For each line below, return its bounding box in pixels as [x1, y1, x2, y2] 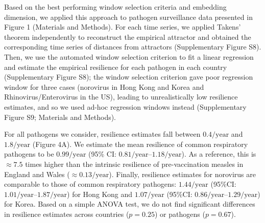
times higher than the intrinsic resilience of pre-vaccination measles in [25, 158, 244, 169]
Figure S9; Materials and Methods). [4, 111, 116, 122]
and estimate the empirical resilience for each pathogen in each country [4, 61, 227, 72]
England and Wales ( [4, 168, 70, 179]
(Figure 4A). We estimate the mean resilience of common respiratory [32, 138, 248, 149]
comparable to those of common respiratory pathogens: [4, 179, 177, 189]
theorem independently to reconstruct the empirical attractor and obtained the [4, 31, 251, 42]
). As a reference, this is [181, 148, 256, 159]
